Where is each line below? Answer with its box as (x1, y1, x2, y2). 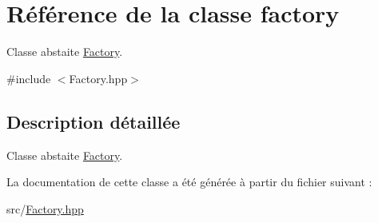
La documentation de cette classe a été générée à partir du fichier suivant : (6, 173, 372, 190)
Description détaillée (6, 109, 181, 133)
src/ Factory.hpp (6, 200, 84, 217)
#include (6, 70, 51, 86)
